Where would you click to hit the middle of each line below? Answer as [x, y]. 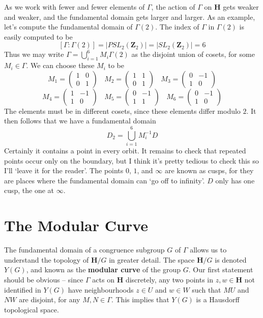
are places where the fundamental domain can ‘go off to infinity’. [105, 180]
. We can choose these [60, 65]
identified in [23, 289]
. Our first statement [221, 269]
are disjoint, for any [50, 299]
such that [207, 289]
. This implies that [140, 299]
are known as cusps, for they [209, 170]
